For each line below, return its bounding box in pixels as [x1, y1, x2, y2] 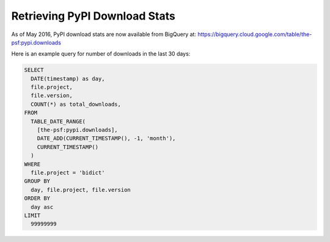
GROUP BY [24, 178, 51, 185]
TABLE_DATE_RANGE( [31, 118, 86, 125]
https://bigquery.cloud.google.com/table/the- [197, 31, 312, 38]
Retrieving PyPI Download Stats [11, 9, 175, 23]
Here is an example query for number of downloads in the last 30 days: [11, 50, 191, 57]
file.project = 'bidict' [31, 169, 105, 176]
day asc [31, 204, 54, 210]
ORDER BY [24, 195, 51, 202]
